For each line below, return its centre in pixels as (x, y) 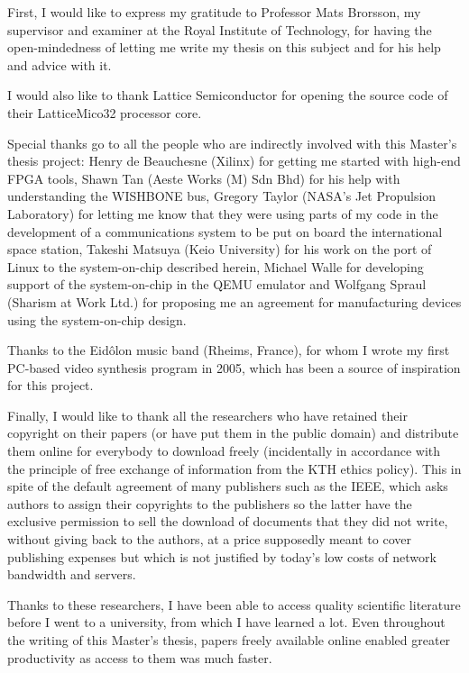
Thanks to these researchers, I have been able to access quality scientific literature (234, 604)
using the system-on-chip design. (97, 319)
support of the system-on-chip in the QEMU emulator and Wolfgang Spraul (217, 284)
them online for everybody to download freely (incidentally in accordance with (224, 451)
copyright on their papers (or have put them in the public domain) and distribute (233, 433)
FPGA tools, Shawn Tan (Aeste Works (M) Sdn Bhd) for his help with (204, 178)
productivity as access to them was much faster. (140, 657)
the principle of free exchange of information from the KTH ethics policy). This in (234, 468)
